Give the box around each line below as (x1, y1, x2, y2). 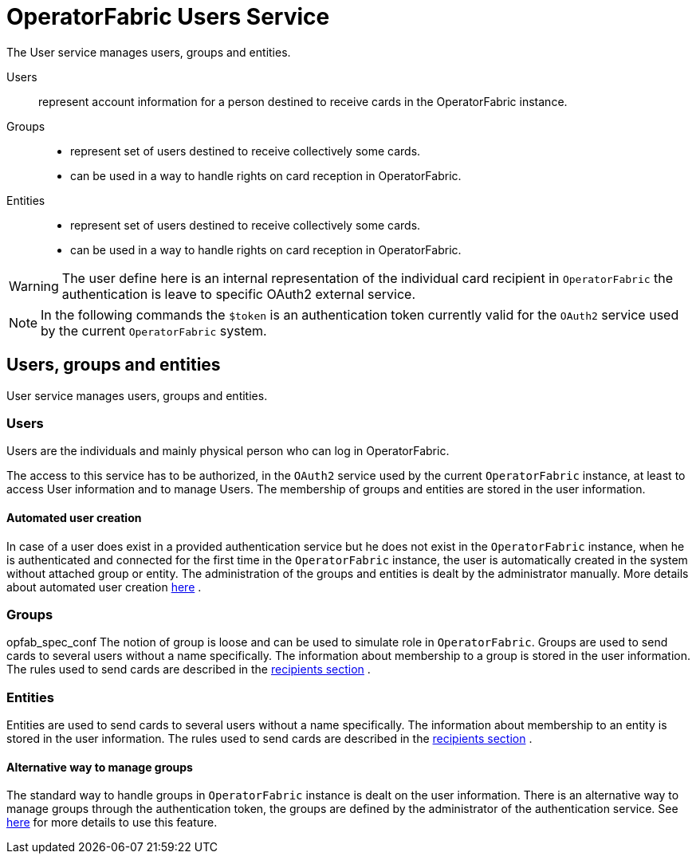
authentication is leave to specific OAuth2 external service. (61, 285, 416, 302)
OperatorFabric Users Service (6, 3, 330, 30)
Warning (9, 277, 59, 294)
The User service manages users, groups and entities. (6, 45, 291, 59)
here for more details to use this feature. (6, 815, 218, 830)
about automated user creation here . (6, 579, 202, 594)
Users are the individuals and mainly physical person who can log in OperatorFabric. (6, 444, 450, 458)
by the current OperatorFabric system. (41, 322, 267, 339)
